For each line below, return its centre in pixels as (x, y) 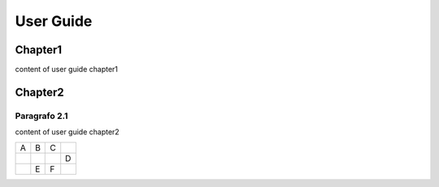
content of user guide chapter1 (66, 70)
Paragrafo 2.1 (41, 116)
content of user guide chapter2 (67, 132)
